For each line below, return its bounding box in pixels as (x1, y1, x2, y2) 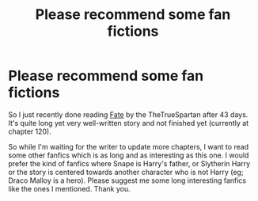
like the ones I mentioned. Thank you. (8, 184, 131, 193)
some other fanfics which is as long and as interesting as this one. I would (8, 150, 249, 160)
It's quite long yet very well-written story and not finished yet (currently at (8, 118, 249, 127)
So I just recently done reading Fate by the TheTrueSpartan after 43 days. (8, 109, 249, 119)
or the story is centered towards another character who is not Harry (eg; (8, 167, 244, 176)
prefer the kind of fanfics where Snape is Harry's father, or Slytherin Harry (8, 158, 251, 168)
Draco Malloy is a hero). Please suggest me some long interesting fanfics (8, 176, 247, 185)
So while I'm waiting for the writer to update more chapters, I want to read (8, 142, 249, 151)
